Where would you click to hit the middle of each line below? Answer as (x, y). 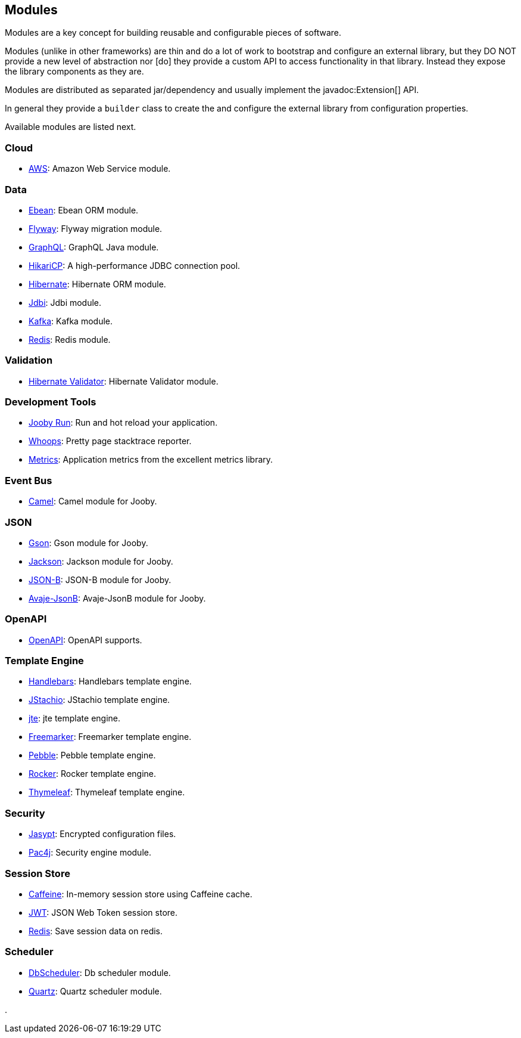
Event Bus (29, 480)
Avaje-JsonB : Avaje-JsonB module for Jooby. (117, 598)
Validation (29, 360)
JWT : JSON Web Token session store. (103, 912)
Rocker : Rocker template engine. (93, 774)
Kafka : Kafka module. (71, 321)
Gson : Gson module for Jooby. (88, 543)
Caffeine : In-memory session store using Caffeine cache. (141, 894)
